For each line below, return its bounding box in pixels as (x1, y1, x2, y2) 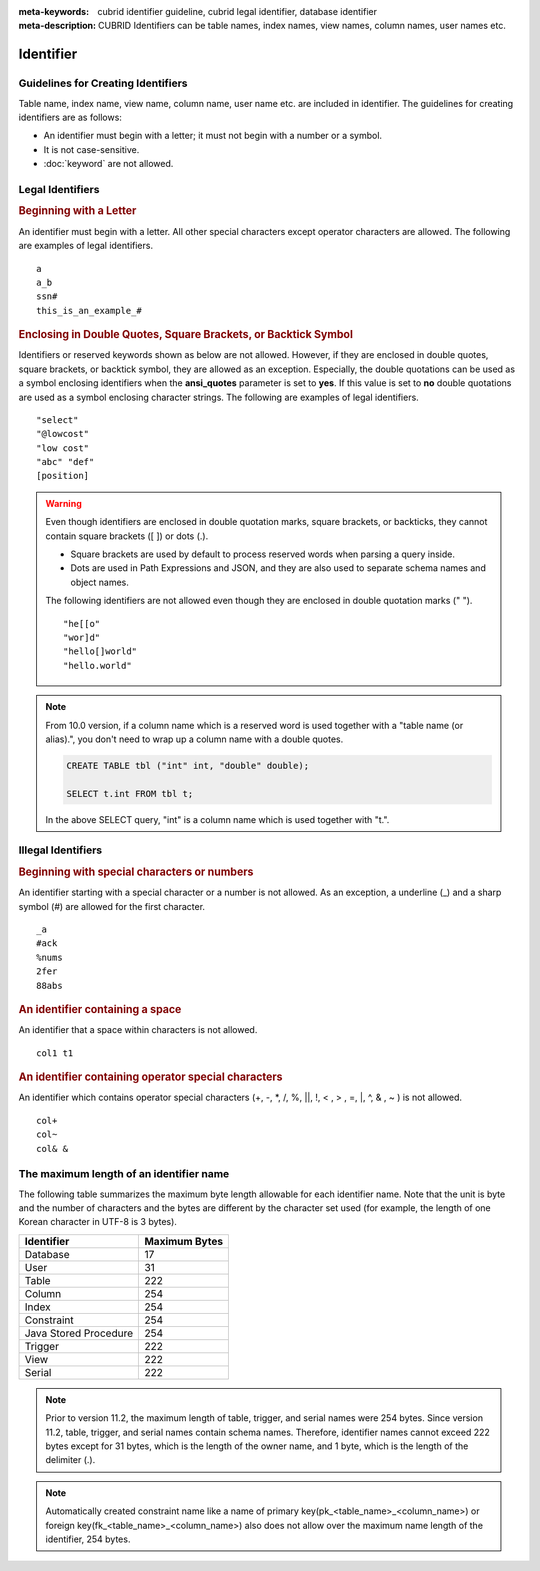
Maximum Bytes (144, 1234, 224, 1248)
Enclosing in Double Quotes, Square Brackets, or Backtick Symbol (18, 328, 354, 342)
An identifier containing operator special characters (18, 1070, 283, 1084)
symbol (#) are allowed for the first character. (18, 900, 205, 912)
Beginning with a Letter (18, 204, 137, 218)
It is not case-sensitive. (43, 143, 140, 155)
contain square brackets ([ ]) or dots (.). (45, 530, 209, 542)
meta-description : (18, 20, 97, 32)
